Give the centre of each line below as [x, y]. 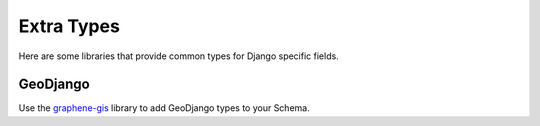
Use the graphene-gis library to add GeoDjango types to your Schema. [164, 108]
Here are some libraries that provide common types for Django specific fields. [178, 56]
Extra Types [69, 26]
